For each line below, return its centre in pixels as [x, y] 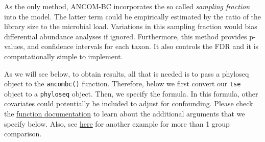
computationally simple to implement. [64, 56]
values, [15, 46]
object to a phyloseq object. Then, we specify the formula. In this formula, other [131, 93]
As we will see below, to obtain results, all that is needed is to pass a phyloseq [127, 73]
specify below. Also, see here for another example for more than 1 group [117, 123]
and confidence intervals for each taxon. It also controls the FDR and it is [143, 46]
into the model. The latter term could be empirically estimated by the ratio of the [133, 16]
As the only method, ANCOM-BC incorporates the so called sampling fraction [127, 6]
